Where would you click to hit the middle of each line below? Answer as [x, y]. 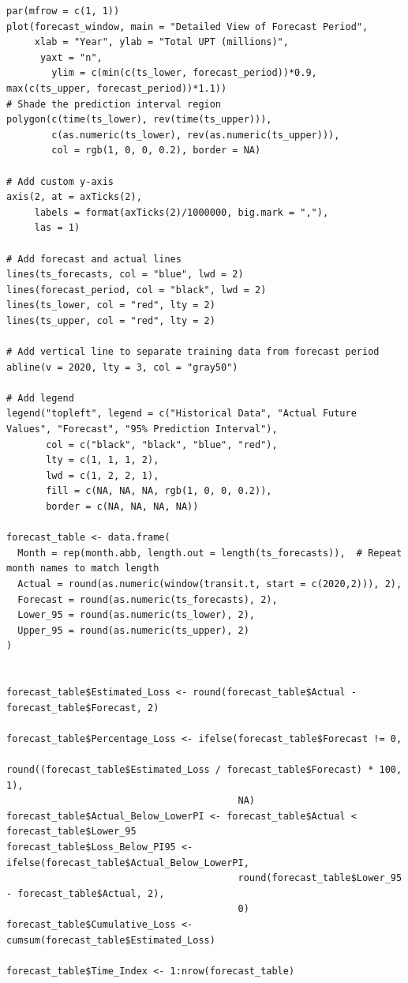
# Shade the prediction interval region [114, 104]
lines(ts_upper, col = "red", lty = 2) [111, 320]
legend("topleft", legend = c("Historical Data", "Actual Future [182, 414]
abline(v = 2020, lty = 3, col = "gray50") [122, 367]
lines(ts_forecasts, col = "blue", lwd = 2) [125, 275]
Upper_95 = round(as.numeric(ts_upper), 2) [133, 630]
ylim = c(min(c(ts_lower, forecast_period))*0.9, [184, 73]
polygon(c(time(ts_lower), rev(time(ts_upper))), [139, 120]
